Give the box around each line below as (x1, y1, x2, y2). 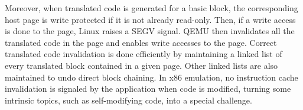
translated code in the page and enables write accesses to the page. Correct (5, 36, 277, 48)
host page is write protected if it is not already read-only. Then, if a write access (5, 13, 296, 25)
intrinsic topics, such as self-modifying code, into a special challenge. (5, 94, 252, 106)
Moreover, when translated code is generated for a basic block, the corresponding (5, 2, 298, 14)
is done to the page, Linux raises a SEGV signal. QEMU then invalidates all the (5, 25, 295, 37)
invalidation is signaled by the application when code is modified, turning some (5, 82, 291, 95)
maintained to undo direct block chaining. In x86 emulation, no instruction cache (5, 71, 298, 83)
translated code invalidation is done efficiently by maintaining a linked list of (5, 48, 282, 60)
